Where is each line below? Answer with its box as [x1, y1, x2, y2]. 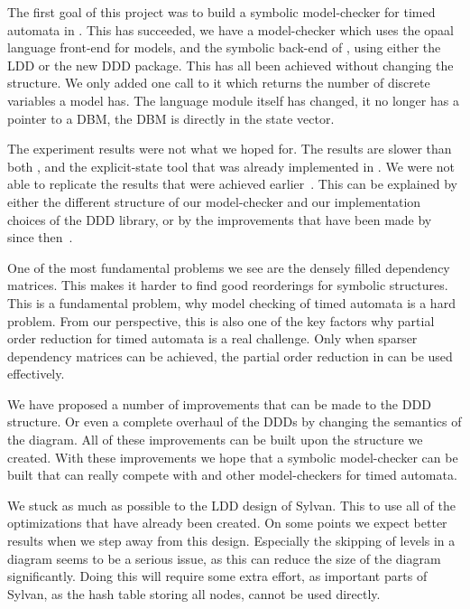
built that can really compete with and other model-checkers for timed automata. [7, 465, 457, 484]
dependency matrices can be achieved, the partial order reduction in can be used [7, 346, 453, 365]
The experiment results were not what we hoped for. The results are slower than [7, 139, 452, 158]
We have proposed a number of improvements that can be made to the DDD [7, 394, 431, 413]
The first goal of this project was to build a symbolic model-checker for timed [7, 3, 436, 21]
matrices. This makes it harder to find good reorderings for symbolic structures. [7, 276, 448, 295]
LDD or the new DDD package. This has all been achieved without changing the [7, 55, 454, 74]
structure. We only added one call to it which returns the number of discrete [7, 73, 430, 92]
